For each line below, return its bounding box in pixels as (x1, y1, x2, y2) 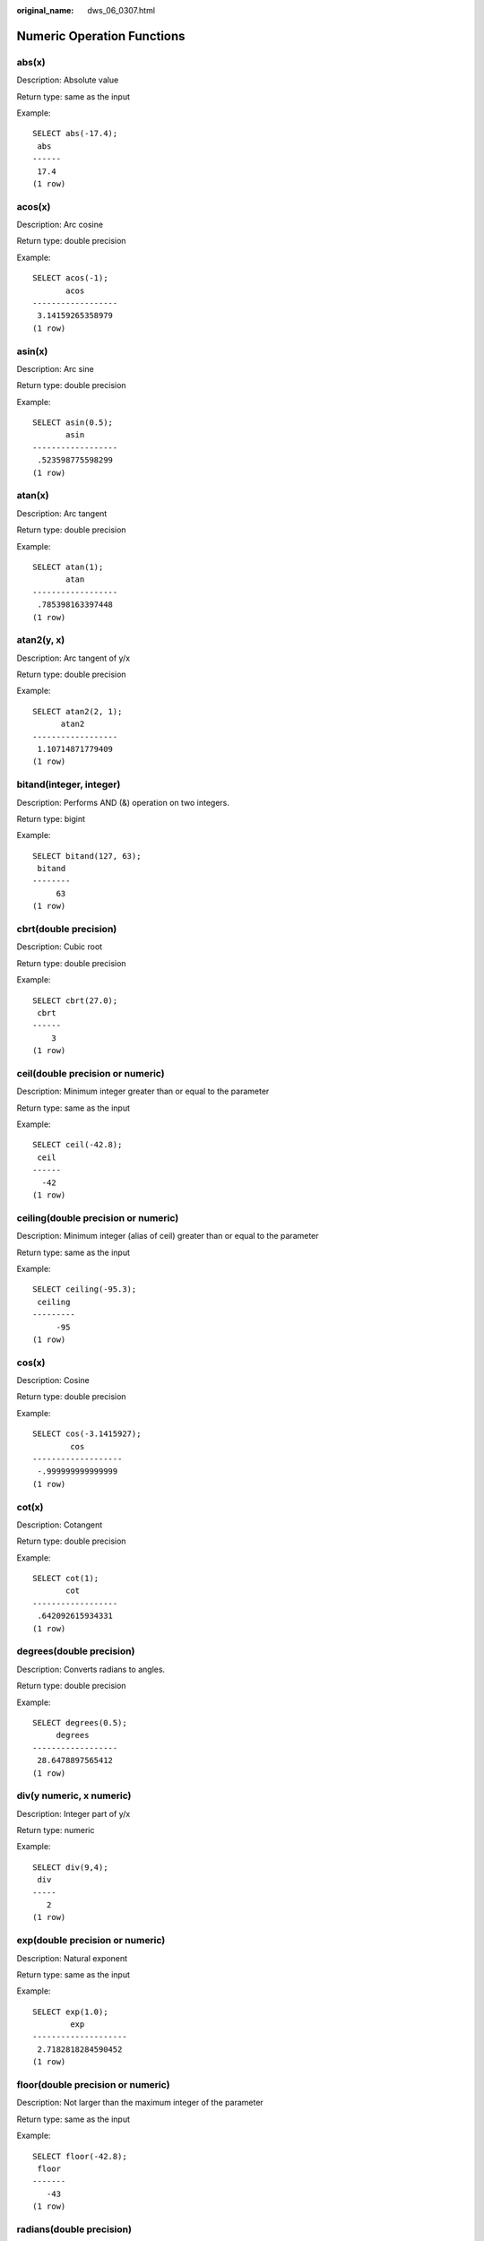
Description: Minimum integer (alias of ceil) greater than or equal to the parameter (16, 1231, 319, 1242)
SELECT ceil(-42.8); (32, 1139, 123, 1150)
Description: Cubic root (16, 941, 103, 952)
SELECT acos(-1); (32, 273, 108, 283)
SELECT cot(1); (32, 1573, 99, 1584)
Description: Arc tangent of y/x (16, 653, 130, 663)
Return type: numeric (16, 1825, 95, 1836)
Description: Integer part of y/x (16, 1808, 131, 1819)
